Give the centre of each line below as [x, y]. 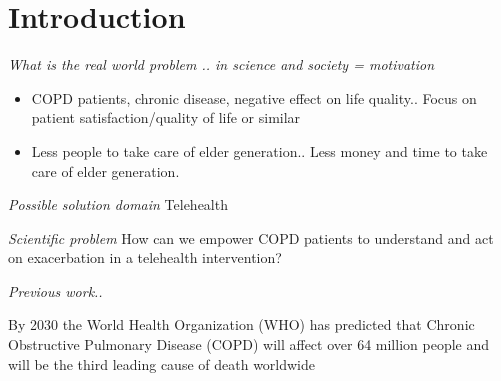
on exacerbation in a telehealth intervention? [145, 257]
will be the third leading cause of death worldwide [162, 363]
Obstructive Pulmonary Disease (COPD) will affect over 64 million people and [249, 344]
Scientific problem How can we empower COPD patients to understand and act [251, 237]
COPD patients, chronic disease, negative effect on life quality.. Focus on [254, 97]
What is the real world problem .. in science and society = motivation [221, 64]
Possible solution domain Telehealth [118, 204]
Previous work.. [55, 290]
